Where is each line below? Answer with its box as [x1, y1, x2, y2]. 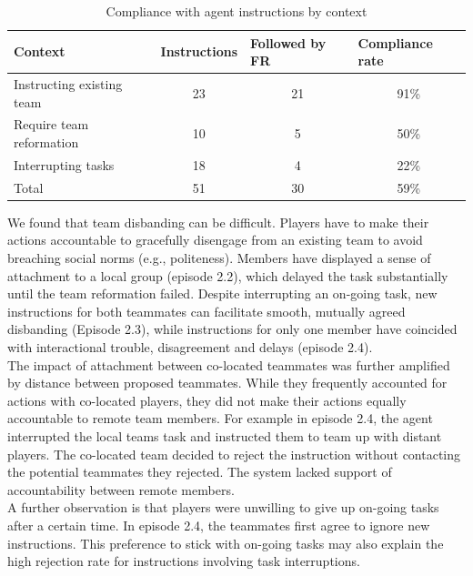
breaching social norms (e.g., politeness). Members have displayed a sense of [7, 248, 431, 268]
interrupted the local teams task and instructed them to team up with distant [7, 426, 442, 445]
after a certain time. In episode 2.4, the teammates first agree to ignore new [7, 515, 430, 534]
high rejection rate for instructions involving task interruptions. [7, 551, 360, 571]
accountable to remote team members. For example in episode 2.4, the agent [7, 409, 433, 428]
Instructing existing [14, 75, 123, 94]
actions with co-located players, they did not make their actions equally [7, 390, 407, 409]
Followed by [250, 33, 327, 52]
